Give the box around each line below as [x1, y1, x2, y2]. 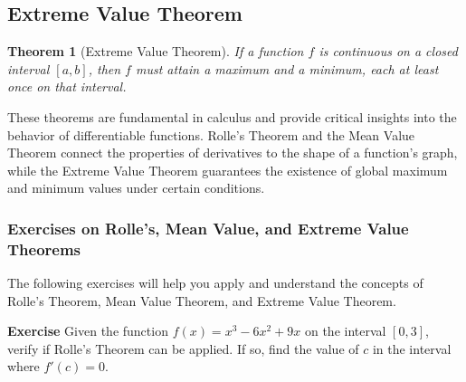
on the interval [304, 321, 386, 340]
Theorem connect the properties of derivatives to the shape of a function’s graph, [7, 143, 458, 162]
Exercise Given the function [7, 321, 168, 340]
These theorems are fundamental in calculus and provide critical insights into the [7, 107, 457, 126]
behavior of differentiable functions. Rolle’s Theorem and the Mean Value [7, 125, 415, 144]
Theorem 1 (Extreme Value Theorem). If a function [7, 42, 304, 61]
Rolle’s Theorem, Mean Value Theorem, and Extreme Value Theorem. [7, 291, 396, 310]
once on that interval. [7, 77, 127, 96]
